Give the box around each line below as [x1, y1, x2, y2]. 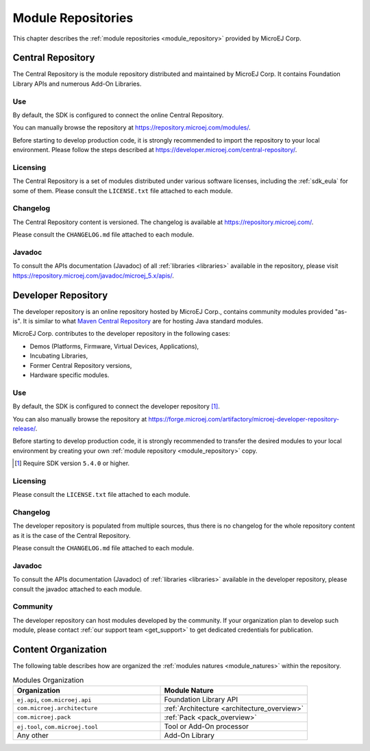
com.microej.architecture [16, 704, 98, 712]
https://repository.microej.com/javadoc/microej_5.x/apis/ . [12, 271, 174, 280]
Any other [16, 730, 49, 740]
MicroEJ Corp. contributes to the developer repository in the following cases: [12, 330, 231, 338]
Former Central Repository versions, [29, 361, 132, 369]
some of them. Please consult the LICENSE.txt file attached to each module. [12, 186, 233, 195]
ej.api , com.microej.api [16, 694, 92, 704]
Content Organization [12, 644, 108, 656]
